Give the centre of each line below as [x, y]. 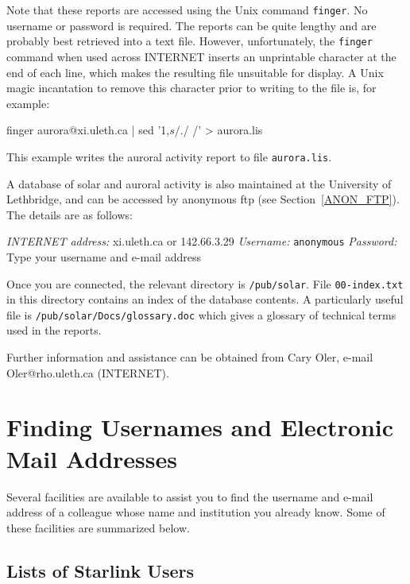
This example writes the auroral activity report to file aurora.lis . [169, 156]
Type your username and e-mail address [104, 256]
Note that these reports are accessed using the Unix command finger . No [187, 10]
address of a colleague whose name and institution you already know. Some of [196, 512]
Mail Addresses [92, 458]
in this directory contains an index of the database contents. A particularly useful [205, 299]
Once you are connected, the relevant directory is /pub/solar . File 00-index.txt [205, 283]
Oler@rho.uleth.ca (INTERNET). [88, 372]
